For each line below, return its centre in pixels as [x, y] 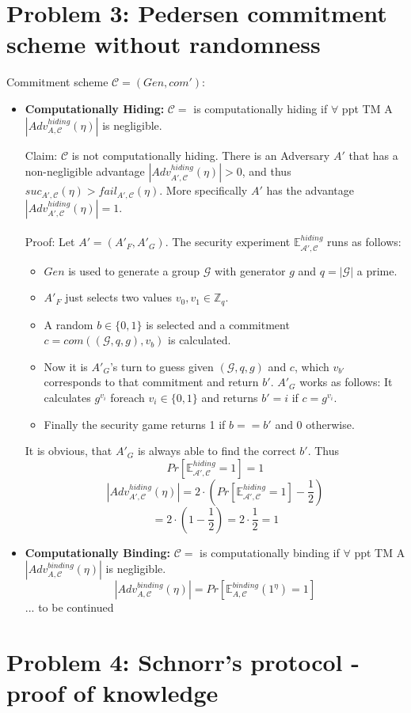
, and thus [266, 171]
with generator [250, 270]
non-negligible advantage [85, 171]
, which [312, 366]
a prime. [377, 270]
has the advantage [310, 190]
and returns [230, 397]
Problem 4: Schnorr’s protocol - [183, 662]
